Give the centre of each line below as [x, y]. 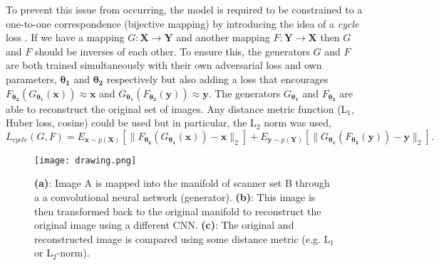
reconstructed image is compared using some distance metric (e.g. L [182, 238]
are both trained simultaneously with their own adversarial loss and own [164, 65]
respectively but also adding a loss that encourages [217, 79]
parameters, [31, 79]
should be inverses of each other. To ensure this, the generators [172, 51]
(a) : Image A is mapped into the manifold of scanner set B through [182, 183]
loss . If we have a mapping [65, 37]
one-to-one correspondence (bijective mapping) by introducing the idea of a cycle [182, 23]
